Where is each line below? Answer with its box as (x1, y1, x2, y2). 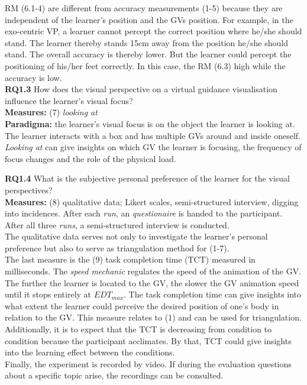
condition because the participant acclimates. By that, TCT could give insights (5, 334, 292, 347)
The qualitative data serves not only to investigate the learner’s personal (5, 230, 268, 242)
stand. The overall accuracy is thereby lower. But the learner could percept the (5, 48, 292, 60)
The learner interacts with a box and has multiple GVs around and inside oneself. (5, 129, 300, 141)
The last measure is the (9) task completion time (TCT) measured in (5, 253, 256, 266)
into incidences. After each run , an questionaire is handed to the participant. (5, 207, 283, 219)
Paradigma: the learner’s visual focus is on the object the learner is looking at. (5, 117, 295, 130)
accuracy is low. (5, 71, 62, 83)
